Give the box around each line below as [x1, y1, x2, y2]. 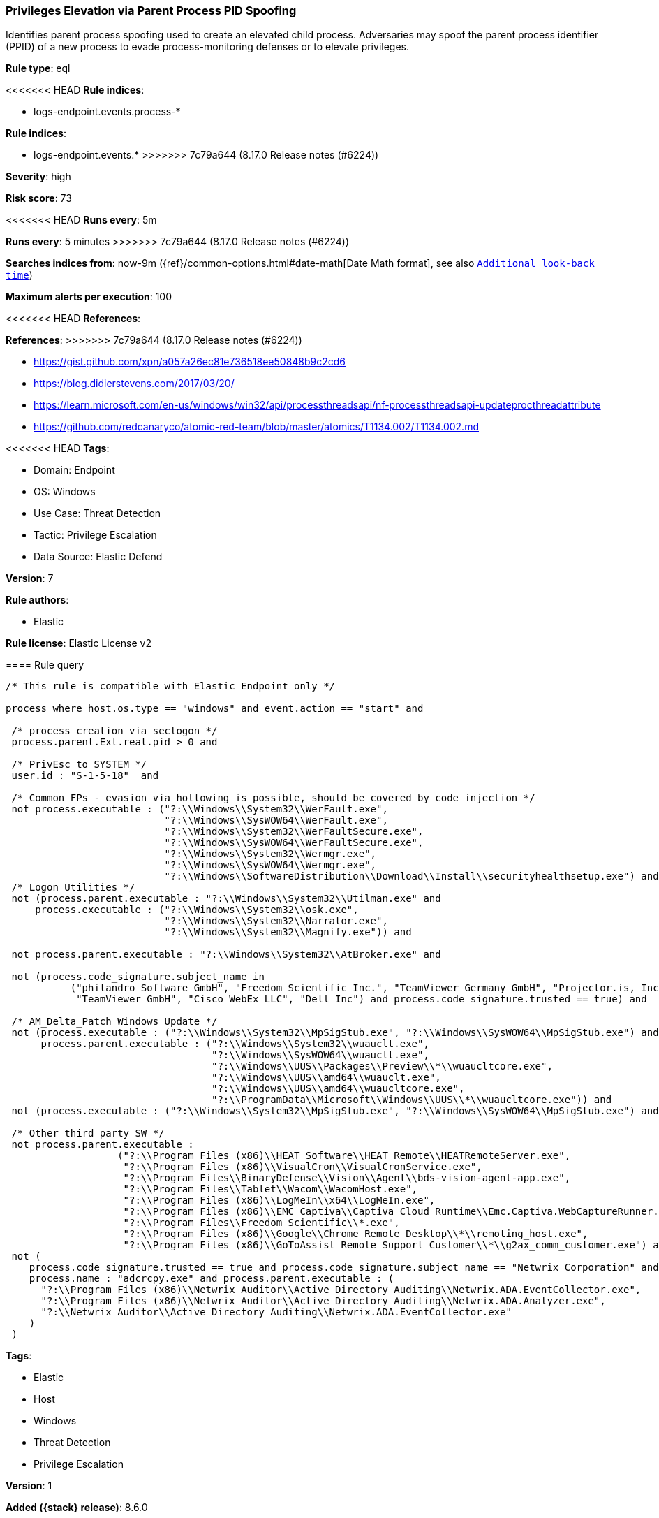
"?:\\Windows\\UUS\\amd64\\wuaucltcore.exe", [212, 1083, 465, 1095]
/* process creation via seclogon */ [11, 725, 218, 737]
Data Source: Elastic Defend [34, 550, 163, 563]
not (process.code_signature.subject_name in [11, 971, 265, 983]
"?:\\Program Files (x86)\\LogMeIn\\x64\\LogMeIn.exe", [123, 1195, 436, 1206]
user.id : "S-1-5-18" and [11, 770, 159, 782]
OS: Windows [34, 486, 96, 498]
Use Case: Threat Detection [34, 507, 161, 520]
